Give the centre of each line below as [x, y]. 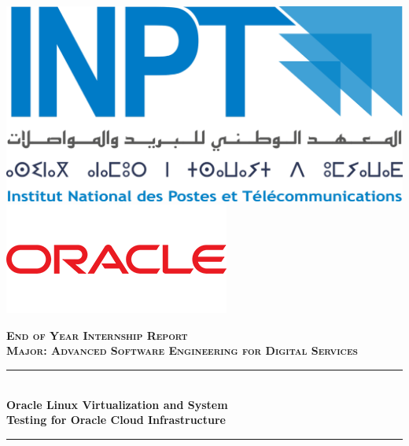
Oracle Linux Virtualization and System [117, 404]
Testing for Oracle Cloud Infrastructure [116, 420]
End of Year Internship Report [97, 335]
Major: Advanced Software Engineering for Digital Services [182, 350]
